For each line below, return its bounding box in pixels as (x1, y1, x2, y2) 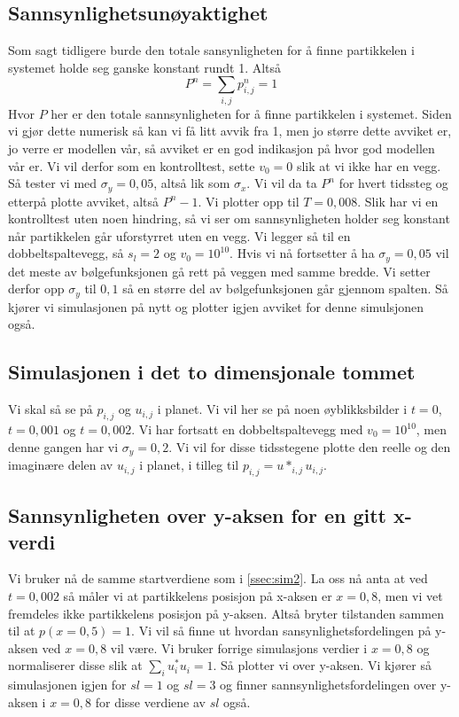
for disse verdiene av (95, 692, 206, 711)
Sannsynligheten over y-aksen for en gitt (8, 502, 386, 529)
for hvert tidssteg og (338, 174, 448, 192)
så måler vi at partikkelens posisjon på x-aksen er (63, 587, 332, 605)
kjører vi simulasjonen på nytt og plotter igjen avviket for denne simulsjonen (8, 297, 424, 316)
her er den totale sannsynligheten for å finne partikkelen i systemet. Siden (51, 104, 452, 122)
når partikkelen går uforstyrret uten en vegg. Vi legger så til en (8, 226, 351, 245)
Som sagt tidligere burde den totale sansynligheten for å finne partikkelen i (8, 41, 415, 59)
